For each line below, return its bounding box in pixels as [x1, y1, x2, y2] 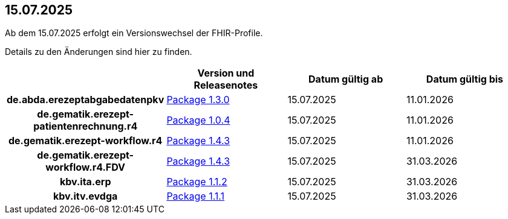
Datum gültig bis [426, 73, 504, 86]
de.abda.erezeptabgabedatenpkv [7, 94, 164, 106]
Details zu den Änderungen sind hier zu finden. [5, 46, 192, 57]
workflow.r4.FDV [45, 161, 126, 174]
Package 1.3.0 [166, 94, 230, 106]
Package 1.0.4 [166, 114, 230, 127]
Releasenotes [194, 79, 258, 92]
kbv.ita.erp [59, 176, 111, 188]
